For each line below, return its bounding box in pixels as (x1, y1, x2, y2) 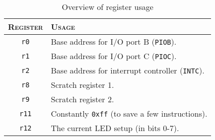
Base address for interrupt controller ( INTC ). (51, 65, 205, 76)
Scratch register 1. (51, 79, 114, 90)
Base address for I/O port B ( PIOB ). (51, 36, 177, 47)
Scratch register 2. (51, 93, 114, 105)
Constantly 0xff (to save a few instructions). (51, 108, 208, 119)
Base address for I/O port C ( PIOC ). (51, 50, 177, 62)
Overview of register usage (62, 1, 153, 12)
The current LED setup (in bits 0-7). (51, 122, 179, 134)
